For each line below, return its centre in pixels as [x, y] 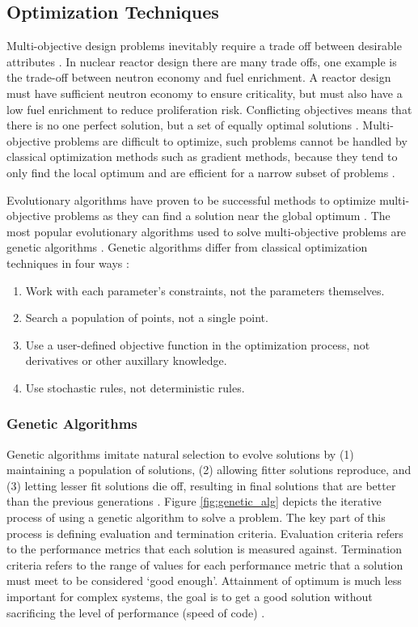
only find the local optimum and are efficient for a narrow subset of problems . [201, 172]
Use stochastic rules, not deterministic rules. [135, 387]
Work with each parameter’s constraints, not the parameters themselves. [205, 290]
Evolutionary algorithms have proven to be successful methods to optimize [191, 199]
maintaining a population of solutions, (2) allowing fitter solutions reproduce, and [209, 470]
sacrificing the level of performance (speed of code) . [136, 612]
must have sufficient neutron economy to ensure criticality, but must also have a [205, 93]
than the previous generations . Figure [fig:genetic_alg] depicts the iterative [194, 501]
